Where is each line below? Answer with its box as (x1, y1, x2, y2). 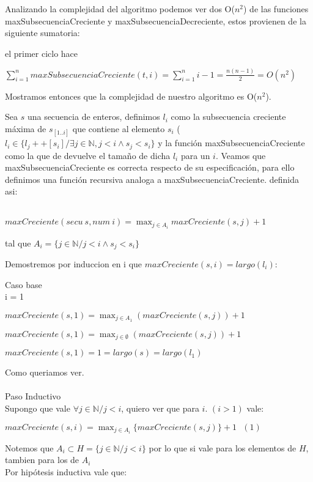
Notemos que (5, 441, 54, 454)
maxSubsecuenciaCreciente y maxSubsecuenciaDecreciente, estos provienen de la (5, 14, 306, 27)
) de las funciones (243, 2, 309, 15)
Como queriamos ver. (5, 366, 84, 379)
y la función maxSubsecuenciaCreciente (158, 136, 305, 149)
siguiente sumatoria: (5, 26, 80, 39)
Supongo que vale (5, 401, 70, 414)
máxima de (5, 122, 46, 135)
